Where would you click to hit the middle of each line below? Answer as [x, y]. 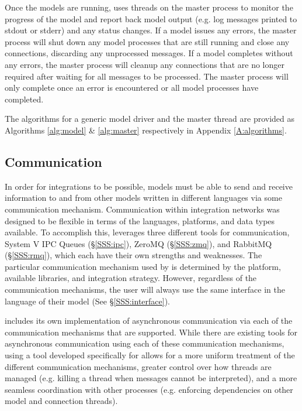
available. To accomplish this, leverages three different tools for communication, [147, 232]
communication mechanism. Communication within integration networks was [142, 209]
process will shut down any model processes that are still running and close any [147, 41]
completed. [24, 99]
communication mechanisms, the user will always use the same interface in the [145, 290]
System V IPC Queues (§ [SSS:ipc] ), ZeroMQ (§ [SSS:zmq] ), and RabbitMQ [138, 243]
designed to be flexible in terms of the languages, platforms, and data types [140, 220]
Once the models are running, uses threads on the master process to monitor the [149, 7]
